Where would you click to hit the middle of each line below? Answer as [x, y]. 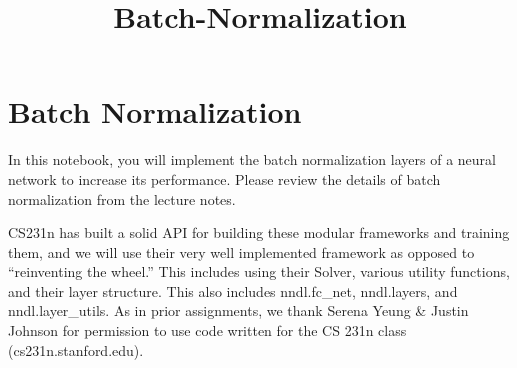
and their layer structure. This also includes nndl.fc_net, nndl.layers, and [233, 290]
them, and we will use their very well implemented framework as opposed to [241, 251]
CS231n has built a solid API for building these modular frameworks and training [259, 232]
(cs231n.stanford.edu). [76, 349]
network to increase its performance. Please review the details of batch [224, 178]
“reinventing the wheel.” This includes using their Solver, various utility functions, [259, 271]
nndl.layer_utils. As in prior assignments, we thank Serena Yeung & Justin [238, 310]
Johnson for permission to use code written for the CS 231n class [207, 330]
